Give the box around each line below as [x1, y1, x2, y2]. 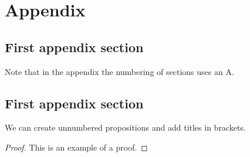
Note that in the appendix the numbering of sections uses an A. [5, 65, 234, 77]
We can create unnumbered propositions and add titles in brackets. [5, 121, 246, 134]
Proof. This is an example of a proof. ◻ [5, 141, 148, 153]
